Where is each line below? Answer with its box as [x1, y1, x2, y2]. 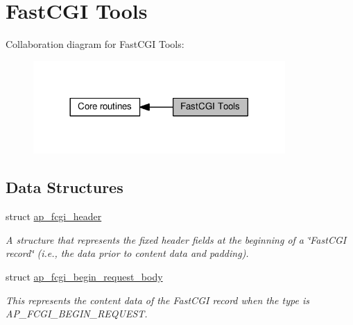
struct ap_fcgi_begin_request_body [6, 269, 163, 283]
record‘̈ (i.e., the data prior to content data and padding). [6, 246, 249, 260]
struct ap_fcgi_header [6, 209, 102, 224]
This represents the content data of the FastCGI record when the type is [6, 292, 309, 307]
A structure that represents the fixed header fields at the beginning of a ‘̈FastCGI [6, 232, 347, 247]
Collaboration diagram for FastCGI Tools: [6, 37, 184, 51]
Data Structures [6, 176, 123, 198]
